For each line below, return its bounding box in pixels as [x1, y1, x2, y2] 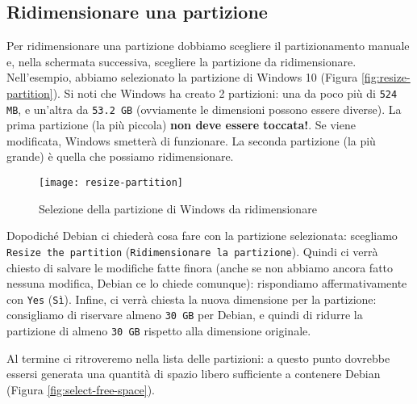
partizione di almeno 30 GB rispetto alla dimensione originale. [6, 322, 311, 339]
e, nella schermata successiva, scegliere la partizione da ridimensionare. [6, 53, 357, 69]
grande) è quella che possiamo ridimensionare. [6, 148, 234, 165]
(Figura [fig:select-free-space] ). [6, 381, 155, 398]
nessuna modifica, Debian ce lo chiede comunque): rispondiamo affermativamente [6, 275, 407, 292]
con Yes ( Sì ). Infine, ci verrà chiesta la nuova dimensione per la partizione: [6, 290, 377, 307]
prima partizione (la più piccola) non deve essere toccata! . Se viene [6, 116, 356, 133]
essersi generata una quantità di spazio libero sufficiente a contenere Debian [6, 365, 381, 382]
